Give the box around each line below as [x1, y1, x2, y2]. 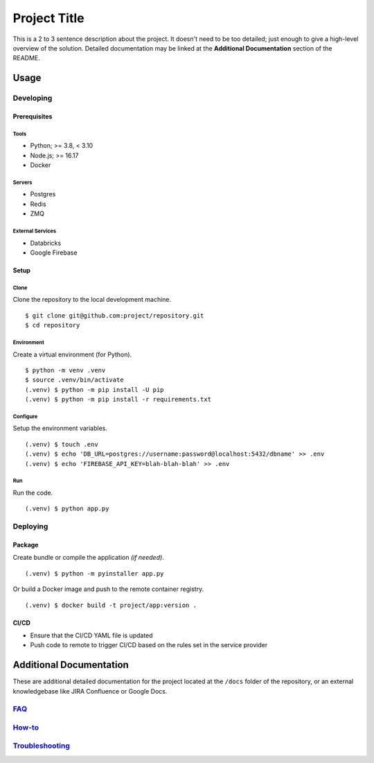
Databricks [30, 239, 62, 247]
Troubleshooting [12, 741, 71, 751]
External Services [12, 228, 57, 234]
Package [12, 540, 39, 549]
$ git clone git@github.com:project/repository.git [25, 311, 204, 319]
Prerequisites [12, 112, 53, 121]
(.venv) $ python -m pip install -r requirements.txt [25, 395, 211, 404]
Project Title [12, 10, 84, 26]
